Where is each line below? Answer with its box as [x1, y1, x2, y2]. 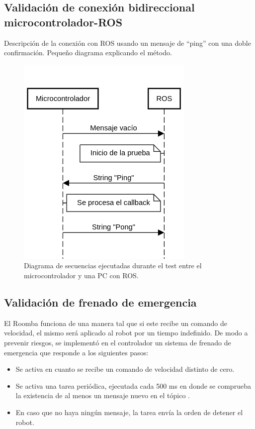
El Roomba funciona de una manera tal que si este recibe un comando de [4, 318, 227, 328]
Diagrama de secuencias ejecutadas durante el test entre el [24, 260, 202, 271]
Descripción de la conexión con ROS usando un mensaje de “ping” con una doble [4, 37, 251, 48]
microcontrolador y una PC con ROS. [24, 270, 139, 280]
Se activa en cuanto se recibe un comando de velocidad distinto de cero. [15, 364, 235, 374]
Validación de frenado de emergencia [4, 294, 197, 310]
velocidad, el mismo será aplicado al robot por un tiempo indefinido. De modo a [4, 327, 248, 338]
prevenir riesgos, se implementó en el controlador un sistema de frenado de [4, 337, 231, 347]
